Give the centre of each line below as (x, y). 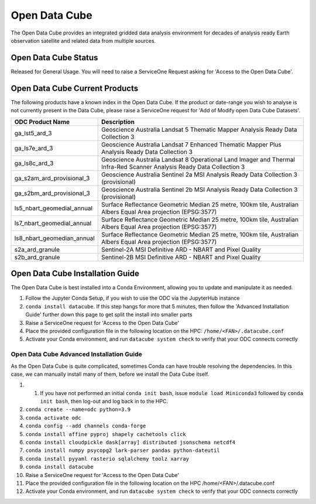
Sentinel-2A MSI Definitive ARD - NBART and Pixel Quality (181, 249)
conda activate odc (53, 418)
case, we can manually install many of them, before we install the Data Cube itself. (110, 374)
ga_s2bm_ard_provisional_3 (52, 193)
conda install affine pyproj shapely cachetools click (106, 434)
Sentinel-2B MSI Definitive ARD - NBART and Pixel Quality (181, 257)
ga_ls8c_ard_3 (34, 163)
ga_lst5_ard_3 (33, 133)
